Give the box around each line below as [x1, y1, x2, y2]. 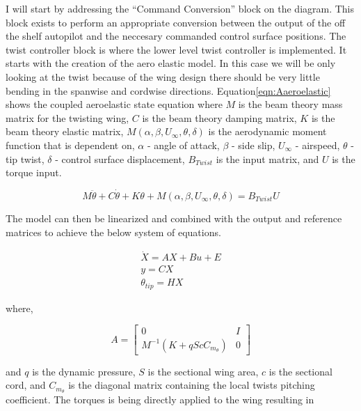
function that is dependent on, [6, 137, 135, 152]
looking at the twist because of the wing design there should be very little [6, 69, 320, 84]
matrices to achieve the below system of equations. [6, 224, 221, 239]
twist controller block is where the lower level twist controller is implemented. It [6, 42, 347, 56]
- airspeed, [295, 137, 340, 152]
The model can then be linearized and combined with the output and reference [6, 210, 342, 225]
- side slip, [232, 137, 275, 152]
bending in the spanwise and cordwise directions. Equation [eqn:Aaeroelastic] [6, 83, 331, 98]
